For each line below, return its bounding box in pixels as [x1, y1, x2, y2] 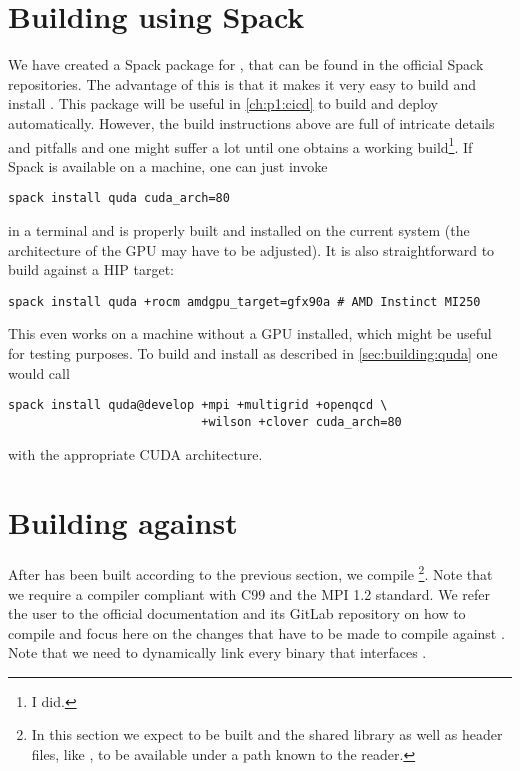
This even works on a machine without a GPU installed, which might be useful [8, 323, 492, 344]
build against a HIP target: [8, 259, 174, 280]
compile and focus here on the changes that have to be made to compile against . [8, 622, 505, 643]
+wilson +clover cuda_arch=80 [201, 414, 402, 429]
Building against [8, 502, 238, 543]
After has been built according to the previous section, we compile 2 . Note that [8, 561, 493, 584]
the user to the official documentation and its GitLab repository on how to [8, 603, 466, 624]
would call [8, 362, 70, 383]
